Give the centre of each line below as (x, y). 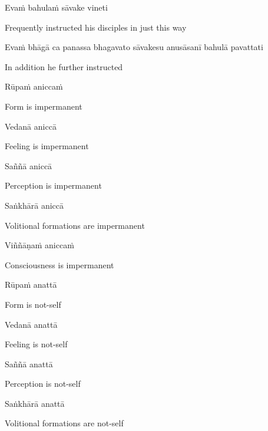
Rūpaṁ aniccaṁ (34, 86)
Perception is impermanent (53, 185)
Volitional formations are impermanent (75, 225)
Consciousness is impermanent (59, 264)
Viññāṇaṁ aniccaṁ (39, 245)
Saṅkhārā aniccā (34, 205)
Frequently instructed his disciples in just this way (96, 27)
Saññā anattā (29, 363)
